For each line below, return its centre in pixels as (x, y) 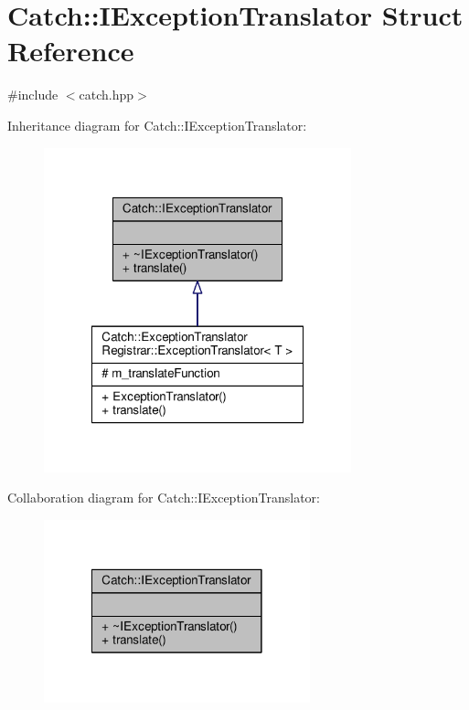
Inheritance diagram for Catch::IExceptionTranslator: (157, 125)
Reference (71, 51)
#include (33, 95)
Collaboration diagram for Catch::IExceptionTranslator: (164, 498)
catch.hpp (107, 95)
